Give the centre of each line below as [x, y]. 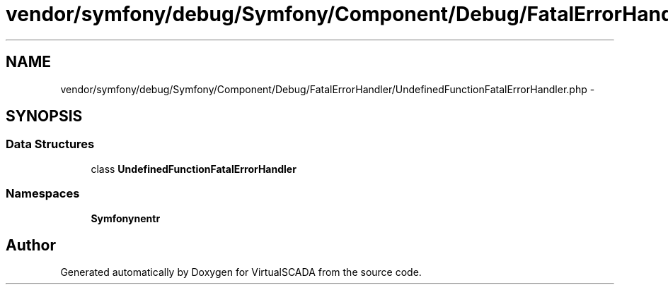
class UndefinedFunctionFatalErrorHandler [194, 169]
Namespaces [43, 194]
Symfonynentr [126, 218]
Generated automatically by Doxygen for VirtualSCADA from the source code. [241, 272]
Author [31, 245]
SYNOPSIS [44, 116]
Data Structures [50, 144]
